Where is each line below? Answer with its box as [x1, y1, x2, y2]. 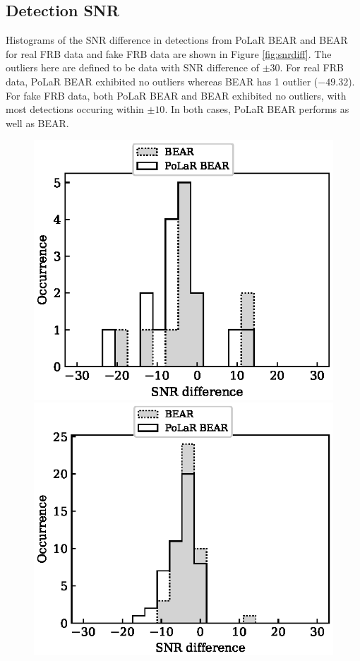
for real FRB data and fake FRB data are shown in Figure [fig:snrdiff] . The [6, 46, 332, 61]
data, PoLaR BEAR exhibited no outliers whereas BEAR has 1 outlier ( [6, 73, 318, 88]
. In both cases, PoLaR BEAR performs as [164, 102, 349, 117]
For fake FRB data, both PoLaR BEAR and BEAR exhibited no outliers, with [6, 88, 347, 102]
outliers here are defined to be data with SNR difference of [6, 60, 259, 75]
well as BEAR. [6, 115, 69, 130]
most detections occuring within [6, 102, 144, 117]
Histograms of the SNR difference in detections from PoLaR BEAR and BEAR [6, 32, 348, 47]
